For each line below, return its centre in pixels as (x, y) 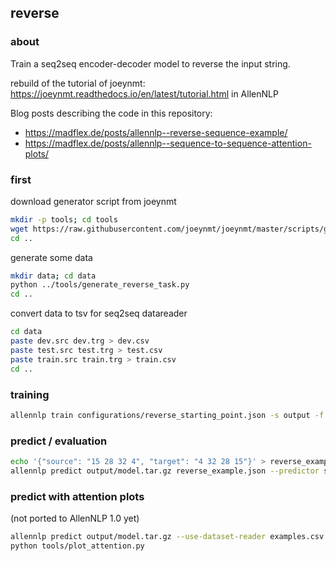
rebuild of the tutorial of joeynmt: (78, 83)
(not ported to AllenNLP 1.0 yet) (75, 518)
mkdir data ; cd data (53, 276)
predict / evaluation (59, 441)
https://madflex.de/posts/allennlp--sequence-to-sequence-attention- (168, 143)
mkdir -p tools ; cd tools (64, 219)
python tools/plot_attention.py (77, 546)
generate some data (51, 257)
